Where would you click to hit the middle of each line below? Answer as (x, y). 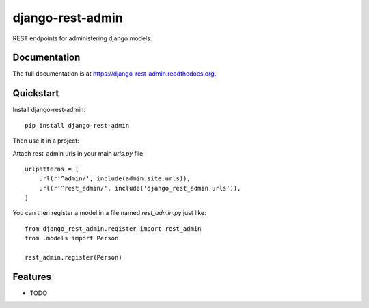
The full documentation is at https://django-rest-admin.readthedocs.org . (114, 74)
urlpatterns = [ (52, 169)
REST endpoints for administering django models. (82, 38)
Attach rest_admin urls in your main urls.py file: (79, 153)
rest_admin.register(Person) (73, 257)
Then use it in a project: (46, 141)
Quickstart (36, 93)
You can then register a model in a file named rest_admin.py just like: (109, 213)
